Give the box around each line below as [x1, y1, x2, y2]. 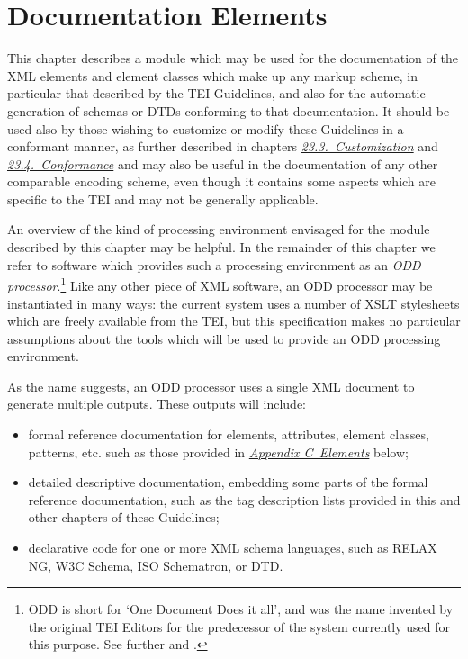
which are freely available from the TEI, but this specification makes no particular [7, 311, 461, 330]
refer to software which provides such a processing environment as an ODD [7, 255, 421, 274]
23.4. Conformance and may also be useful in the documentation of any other [7, 154, 438, 173]
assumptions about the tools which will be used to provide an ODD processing [7, 329, 441, 348]
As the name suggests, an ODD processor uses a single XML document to [7, 376, 415, 395]
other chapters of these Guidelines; [28, 508, 220, 527]
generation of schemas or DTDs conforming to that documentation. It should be [7, 101, 450, 120]
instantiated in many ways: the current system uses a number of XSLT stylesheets [7, 293, 460, 312]
